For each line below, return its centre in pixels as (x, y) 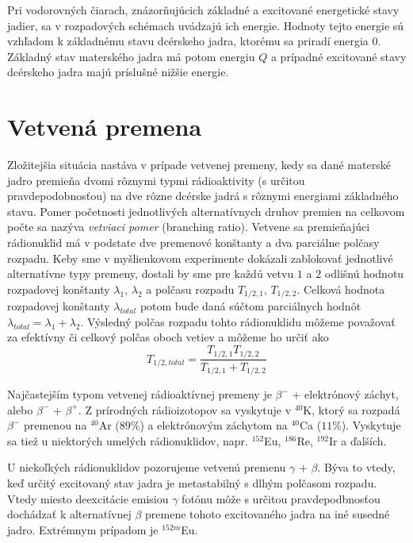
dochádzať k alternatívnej (69, 514)
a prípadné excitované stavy (338, 56)
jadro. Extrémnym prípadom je (83, 529)
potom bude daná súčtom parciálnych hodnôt (250, 306)
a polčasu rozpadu (190, 289)
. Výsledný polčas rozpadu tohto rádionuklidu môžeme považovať (238, 321)
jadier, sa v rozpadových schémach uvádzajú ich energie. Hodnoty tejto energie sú (206, 25)
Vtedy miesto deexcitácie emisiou (88, 498)
